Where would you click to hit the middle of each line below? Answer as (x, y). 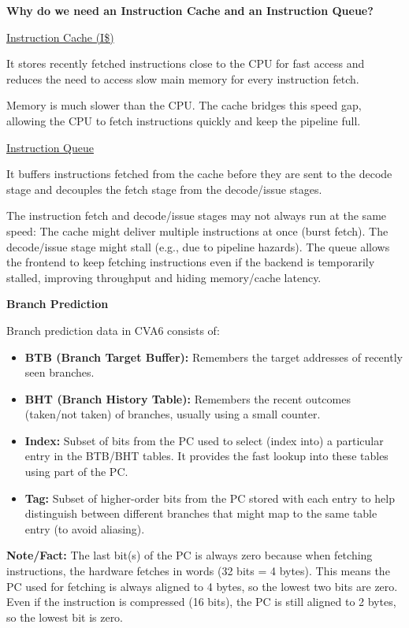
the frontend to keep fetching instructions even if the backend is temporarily (191, 262)
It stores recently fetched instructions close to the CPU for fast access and (186, 63)
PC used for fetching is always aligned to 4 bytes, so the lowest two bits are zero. (202, 586)
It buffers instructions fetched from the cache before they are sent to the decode (199, 174)
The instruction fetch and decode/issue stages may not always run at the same (197, 216)
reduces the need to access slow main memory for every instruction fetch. (183, 78)
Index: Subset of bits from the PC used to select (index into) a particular (204, 440)
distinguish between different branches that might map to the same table (201, 513)
